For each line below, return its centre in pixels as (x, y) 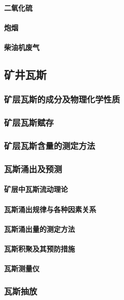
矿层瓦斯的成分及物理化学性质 (62, 99)
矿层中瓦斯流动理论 (36, 189)
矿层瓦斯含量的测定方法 (50, 145)
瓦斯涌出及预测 (33, 168)
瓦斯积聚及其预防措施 (39, 248)
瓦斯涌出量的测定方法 (39, 229)
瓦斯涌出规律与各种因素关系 (50, 209)
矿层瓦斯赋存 (29, 122)
